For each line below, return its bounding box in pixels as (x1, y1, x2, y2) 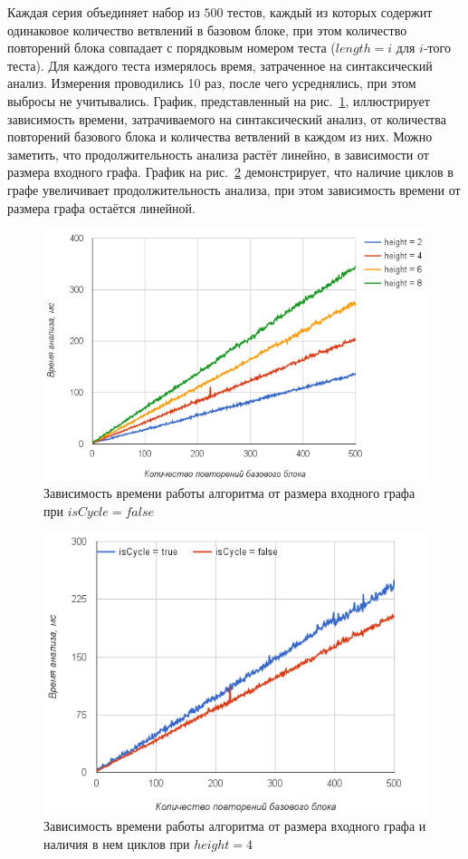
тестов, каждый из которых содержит (227, 3, 433, 21)
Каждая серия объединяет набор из (7, 3, 200, 21)
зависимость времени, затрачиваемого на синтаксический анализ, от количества (7, 109, 446, 128)
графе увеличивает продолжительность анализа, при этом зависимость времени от (7, 180, 461, 199)
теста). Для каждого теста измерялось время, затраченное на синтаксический (7, 55, 433, 74)
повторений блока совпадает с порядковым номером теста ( (7, 38, 336, 57)
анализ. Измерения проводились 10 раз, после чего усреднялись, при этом (7, 73, 416, 93)
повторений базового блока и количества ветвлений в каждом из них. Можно (7, 127, 433, 146)
